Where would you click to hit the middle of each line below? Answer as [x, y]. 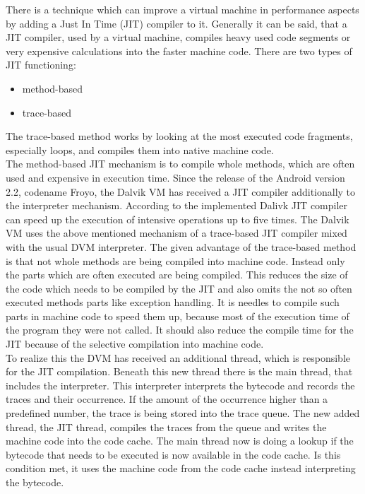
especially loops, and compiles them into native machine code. [140, 149]
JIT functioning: [41, 65]
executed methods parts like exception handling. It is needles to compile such [173, 302]
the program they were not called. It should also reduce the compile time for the [180, 330]
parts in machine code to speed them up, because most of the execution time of [178, 316]
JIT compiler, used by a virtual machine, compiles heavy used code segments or [178, 37]
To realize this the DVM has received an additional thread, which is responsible [178, 357]
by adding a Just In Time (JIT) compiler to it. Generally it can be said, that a [176, 23]
